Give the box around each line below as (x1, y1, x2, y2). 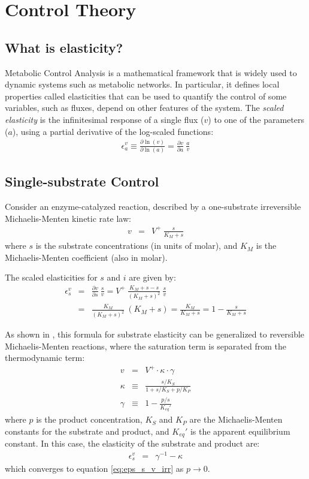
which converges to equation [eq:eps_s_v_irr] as (5, 462, 184, 474)
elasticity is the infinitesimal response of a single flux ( (5, 113, 204, 125)
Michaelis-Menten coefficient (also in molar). (5, 251, 168, 263)
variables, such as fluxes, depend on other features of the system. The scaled (5, 101, 284, 114)
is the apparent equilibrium (190, 424, 290, 437)
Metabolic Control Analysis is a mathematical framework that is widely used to (5, 66, 297, 79)
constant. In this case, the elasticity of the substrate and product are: (5, 437, 260, 450)
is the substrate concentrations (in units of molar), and (35, 239, 238, 252)
